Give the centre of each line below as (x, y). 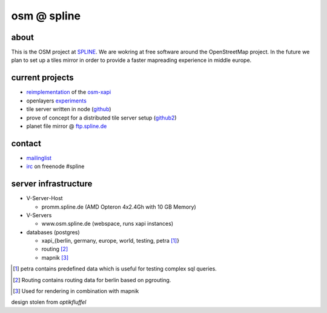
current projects (42, 78)
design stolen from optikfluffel (49, 302)
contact (26, 143)
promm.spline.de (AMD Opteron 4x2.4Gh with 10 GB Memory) (119, 207)
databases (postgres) (53, 232)
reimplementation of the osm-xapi (69, 92)
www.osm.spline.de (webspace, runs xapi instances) (107, 224)
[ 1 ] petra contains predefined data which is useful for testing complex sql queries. (115, 269)
